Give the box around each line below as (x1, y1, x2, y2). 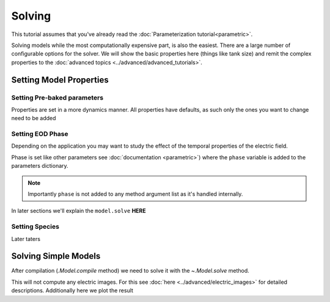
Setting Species (11, 223, 59, 231)
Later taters (11, 235, 41, 242)
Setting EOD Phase (11, 130, 68, 138)
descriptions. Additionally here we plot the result (11, 287, 134, 294)
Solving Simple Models (11, 251, 101, 262)
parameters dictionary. (11, 162, 68, 170)
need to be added (11, 115, 56, 122)
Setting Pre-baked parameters (11, 93, 104, 102)
